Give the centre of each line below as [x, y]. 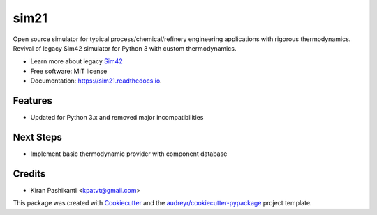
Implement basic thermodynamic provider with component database [129, 154]
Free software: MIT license [69, 71]
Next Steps [37, 137]
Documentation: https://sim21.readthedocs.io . [96, 81]
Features [32, 101]
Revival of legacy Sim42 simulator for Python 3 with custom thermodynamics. [125, 48]
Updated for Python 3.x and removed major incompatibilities [117, 118]
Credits [29, 174]
